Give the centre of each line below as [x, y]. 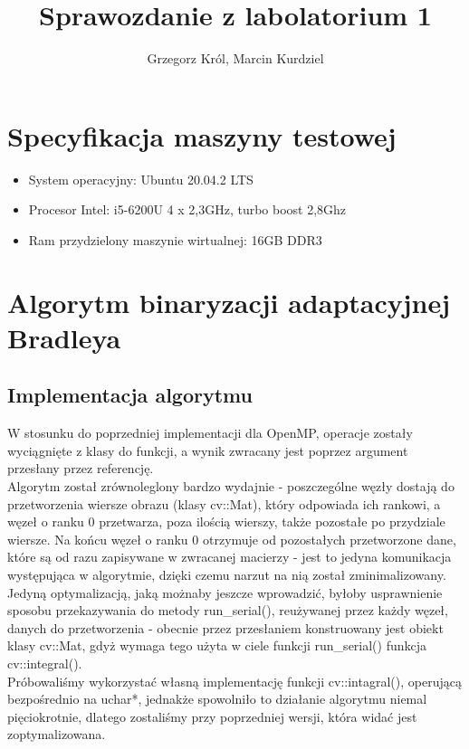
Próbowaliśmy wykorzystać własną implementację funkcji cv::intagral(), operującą [234, 681]
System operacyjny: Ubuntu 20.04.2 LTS [141, 179]
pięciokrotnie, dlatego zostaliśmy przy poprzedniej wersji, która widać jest [212, 716]
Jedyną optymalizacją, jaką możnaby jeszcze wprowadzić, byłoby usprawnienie [225, 592]
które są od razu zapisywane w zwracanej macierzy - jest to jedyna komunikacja [230, 557]
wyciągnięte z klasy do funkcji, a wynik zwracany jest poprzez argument [208, 450]
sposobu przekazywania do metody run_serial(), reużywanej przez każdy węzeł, [228, 610]
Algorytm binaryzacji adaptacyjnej [229, 302]
